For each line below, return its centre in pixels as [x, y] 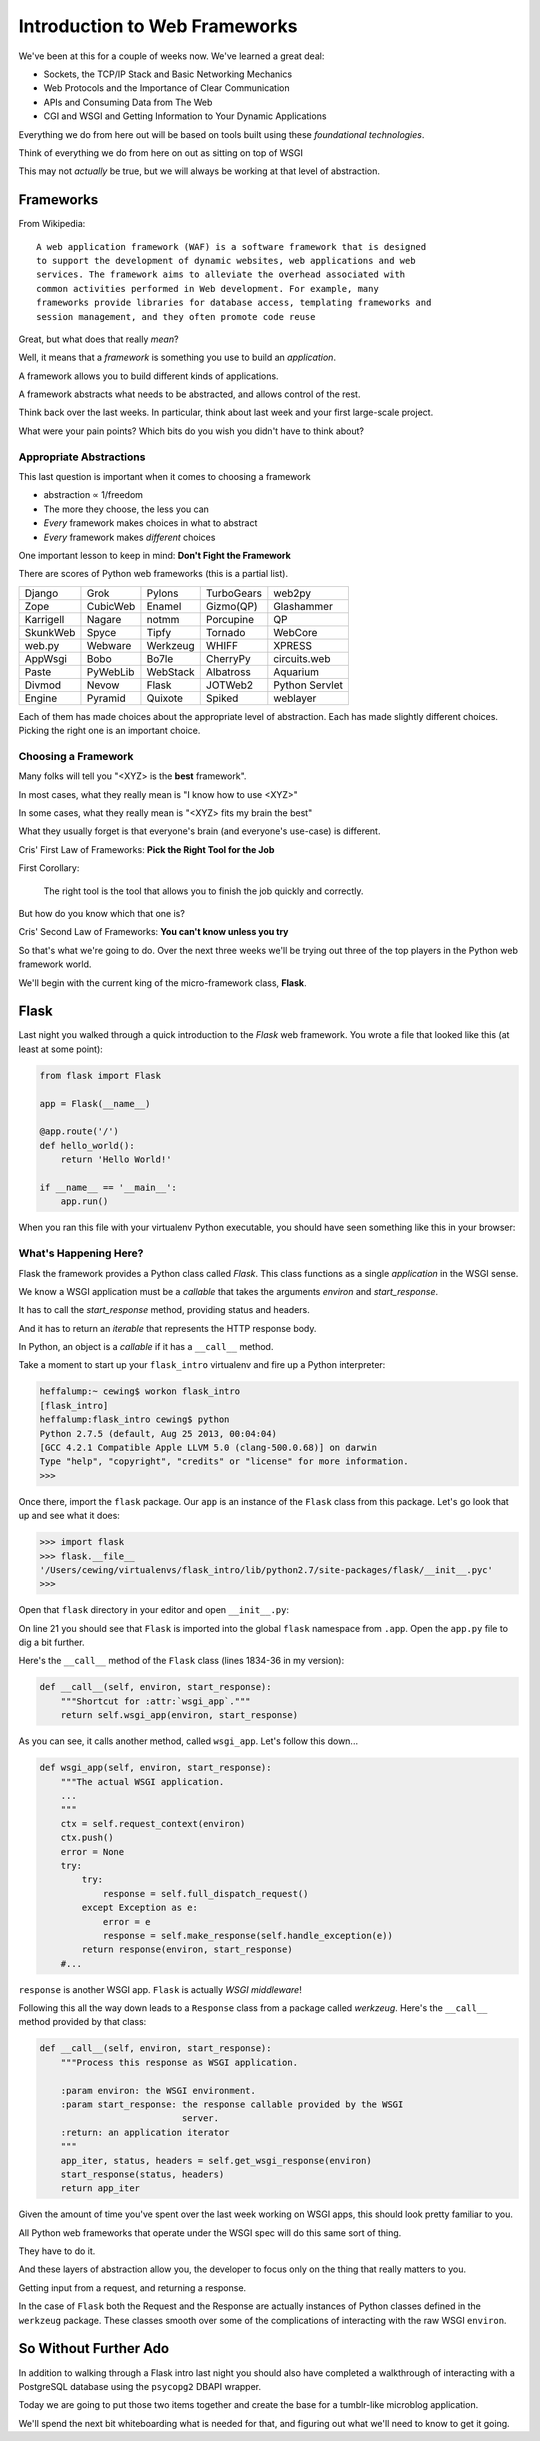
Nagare [104, 619]
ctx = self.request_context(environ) [153, 1823]
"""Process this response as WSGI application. [179, 2062]
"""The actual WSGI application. [142, 1781]
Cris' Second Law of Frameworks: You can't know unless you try [153, 932]
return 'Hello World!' [116, 1159]
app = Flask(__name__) [95, 1103]
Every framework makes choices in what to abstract [150, 523]
